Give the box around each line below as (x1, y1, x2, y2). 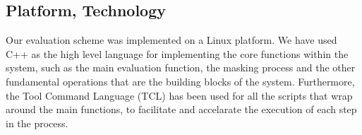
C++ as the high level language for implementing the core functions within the (6, 46, 349, 61)
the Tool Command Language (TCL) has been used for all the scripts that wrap (6, 88, 353, 102)
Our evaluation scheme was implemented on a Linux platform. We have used (6, 33, 337, 47)
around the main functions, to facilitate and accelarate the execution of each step (6, 102, 357, 117)
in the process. (6, 115, 68, 130)
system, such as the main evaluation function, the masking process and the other (6, 60, 356, 75)
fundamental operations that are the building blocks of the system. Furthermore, (6, 74, 355, 88)
